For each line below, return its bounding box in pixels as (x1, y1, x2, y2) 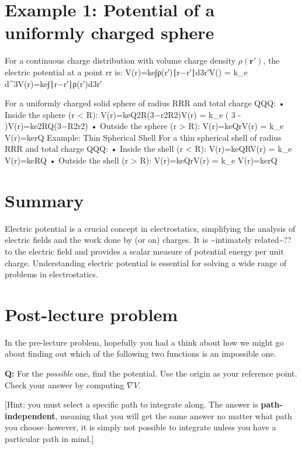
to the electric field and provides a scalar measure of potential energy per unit (5, 245, 284, 257)
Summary (5, 188, 84, 212)
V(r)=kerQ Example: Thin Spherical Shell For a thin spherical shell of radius (5, 131, 282, 143)
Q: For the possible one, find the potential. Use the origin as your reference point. (5, 367, 297, 380)
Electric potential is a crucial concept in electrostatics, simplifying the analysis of (5, 222, 295, 234)
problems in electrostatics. (5, 268, 98, 280)
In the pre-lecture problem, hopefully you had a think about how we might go (5, 336, 284, 348)
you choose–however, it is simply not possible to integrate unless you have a (5, 421, 276, 433)
